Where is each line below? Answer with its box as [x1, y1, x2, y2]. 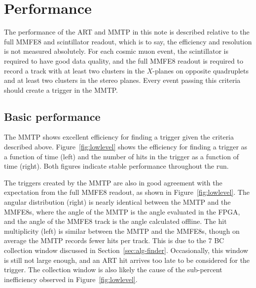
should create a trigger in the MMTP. [4, 84, 118, 95]
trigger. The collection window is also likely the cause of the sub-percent [4, 264, 222, 275]
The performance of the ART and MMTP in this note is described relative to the [4, 27, 250, 37]
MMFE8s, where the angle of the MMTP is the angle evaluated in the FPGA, [4, 206, 240, 216]
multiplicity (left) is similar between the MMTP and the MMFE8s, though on [4, 225, 240, 236]
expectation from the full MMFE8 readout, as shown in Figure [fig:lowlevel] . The [4, 187, 250, 197]
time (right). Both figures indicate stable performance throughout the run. [4, 161, 229, 171]
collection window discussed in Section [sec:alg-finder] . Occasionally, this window [4, 245, 249, 255]
